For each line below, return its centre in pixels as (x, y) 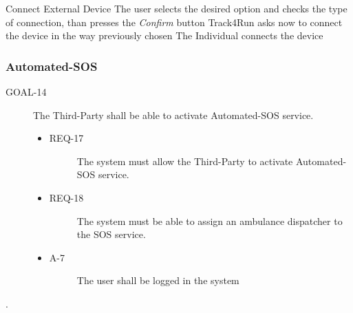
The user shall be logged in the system (158, 280)
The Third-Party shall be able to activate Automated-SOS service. (173, 115)
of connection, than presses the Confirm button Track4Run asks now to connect (174, 22)
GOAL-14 (26, 91)
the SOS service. (111, 234)
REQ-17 (66, 138)
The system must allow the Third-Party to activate (185, 161)
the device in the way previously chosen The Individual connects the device (164, 35)
